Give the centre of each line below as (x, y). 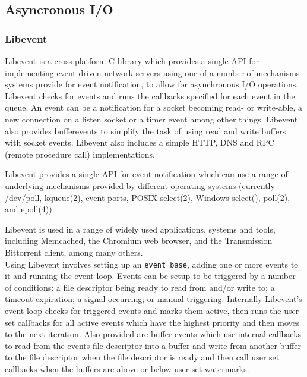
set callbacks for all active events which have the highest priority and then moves (152, 322)
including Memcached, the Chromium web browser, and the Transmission (139, 241)
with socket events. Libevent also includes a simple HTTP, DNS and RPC (140, 142)
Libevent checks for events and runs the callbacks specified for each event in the (150, 95)
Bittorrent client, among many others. (74, 252)
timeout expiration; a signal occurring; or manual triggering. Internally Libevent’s (153, 299)
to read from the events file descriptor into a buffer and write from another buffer (153, 345)
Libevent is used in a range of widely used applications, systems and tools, (140, 229)
